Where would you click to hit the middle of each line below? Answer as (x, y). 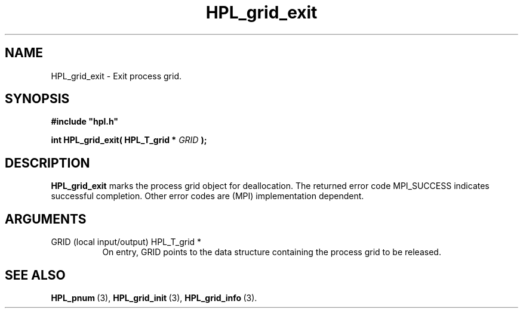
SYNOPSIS (37, 99)
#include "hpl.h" (85, 122)
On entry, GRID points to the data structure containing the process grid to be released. (272, 252)
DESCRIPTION (47, 163)
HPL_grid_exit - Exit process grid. (116, 76)
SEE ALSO (35, 275)
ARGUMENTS (46, 219)
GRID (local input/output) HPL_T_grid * (126, 242)
